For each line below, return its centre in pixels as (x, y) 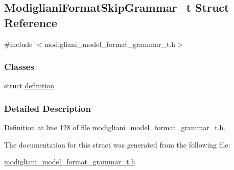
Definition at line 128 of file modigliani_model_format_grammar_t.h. (115, 127)
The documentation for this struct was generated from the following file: (117, 144)
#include (18, 44)
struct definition (29, 86)
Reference (31, 22)
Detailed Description (48, 108)
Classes (19, 67)
